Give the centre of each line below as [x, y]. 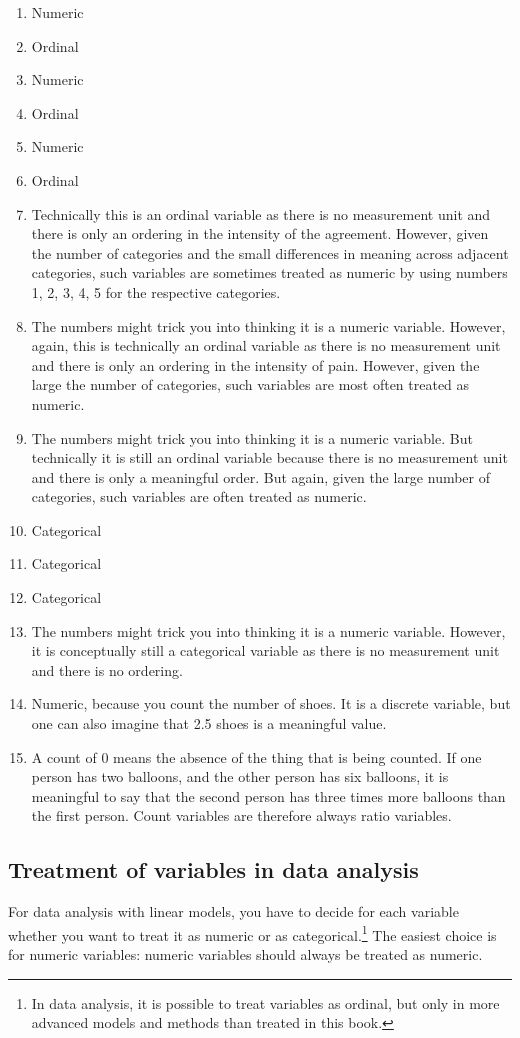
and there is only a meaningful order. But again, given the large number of [261, 476]
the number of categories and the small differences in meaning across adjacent [270, 252]
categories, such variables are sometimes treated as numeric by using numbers [269, 272]
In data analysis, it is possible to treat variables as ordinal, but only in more [265, 1002]
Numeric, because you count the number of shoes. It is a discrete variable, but [271, 703]
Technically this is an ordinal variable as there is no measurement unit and [261, 213]
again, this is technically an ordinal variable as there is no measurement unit [266, 345]
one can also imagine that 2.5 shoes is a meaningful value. [209, 723]
